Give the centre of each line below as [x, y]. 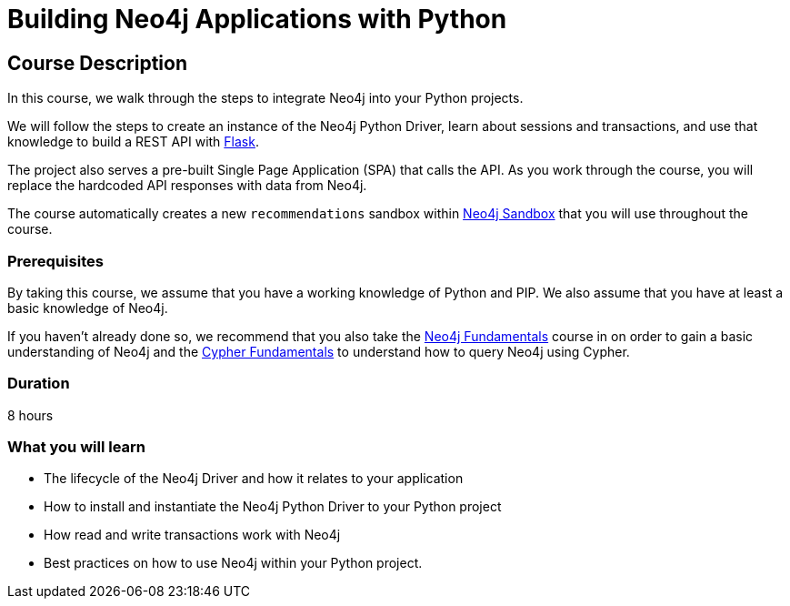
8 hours [30, 415]
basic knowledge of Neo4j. [88, 308]
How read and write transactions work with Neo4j [192, 535]
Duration [39, 384]
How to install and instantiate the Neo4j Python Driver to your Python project [273, 507]
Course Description [97, 63]
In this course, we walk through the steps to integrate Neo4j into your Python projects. [265, 98]
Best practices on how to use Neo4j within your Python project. [233, 563]
